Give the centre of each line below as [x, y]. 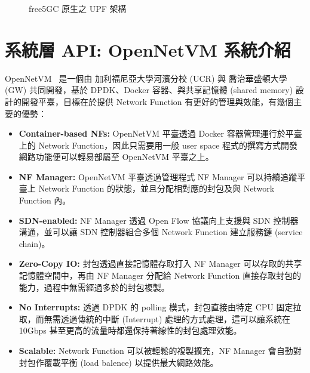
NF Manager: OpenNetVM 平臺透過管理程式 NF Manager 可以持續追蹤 [158, 176]
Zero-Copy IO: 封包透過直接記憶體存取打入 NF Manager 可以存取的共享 [160, 263]
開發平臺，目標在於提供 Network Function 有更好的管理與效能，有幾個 [157, 101]
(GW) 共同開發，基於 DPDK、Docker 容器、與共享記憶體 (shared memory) [149, 90]
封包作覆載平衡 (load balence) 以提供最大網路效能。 [119, 362]
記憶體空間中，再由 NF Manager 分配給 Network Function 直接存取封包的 [160, 275]
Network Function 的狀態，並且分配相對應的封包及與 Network [156, 188]
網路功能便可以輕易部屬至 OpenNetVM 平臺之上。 [116, 157]
